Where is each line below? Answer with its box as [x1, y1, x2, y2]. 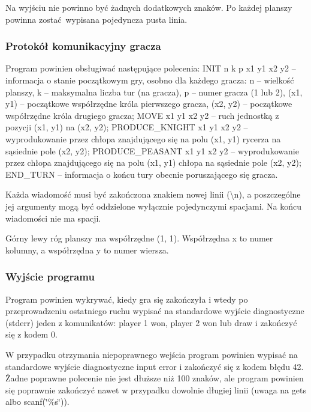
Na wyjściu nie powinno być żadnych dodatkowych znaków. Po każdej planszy [5, 1, 292, 13]
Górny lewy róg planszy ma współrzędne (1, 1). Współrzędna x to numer [5, 232, 273, 244]
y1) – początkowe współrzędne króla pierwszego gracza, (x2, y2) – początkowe [5, 97, 292, 110]
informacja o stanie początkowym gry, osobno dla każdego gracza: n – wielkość [5, 74, 294, 86]
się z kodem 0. [5, 328, 58, 341]
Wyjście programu [5, 269, 95, 284]
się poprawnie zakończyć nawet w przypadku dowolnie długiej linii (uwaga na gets [5, 383, 306, 396]
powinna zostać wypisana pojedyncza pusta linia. [5, 13, 188, 25]
